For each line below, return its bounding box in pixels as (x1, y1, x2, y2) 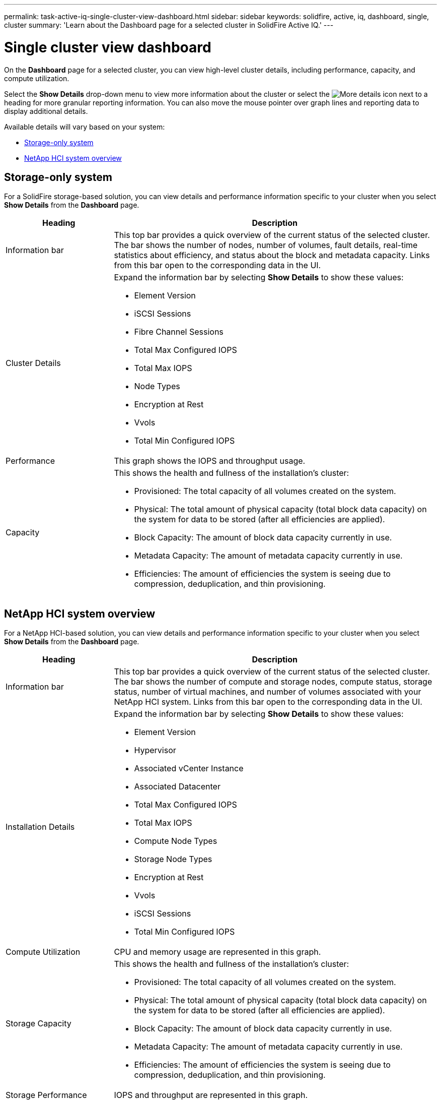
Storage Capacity (6, 1018, 71, 1029)
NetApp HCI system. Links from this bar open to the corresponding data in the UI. (114, 697, 422, 707)
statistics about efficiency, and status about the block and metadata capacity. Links (114, 250, 430, 261)
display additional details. (4, 106, 88, 115)
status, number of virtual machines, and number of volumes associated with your (114, 687, 421, 697)
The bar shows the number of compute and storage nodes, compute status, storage (114, 677, 432, 687)
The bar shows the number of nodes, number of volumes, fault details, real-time (114, 240, 418, 251)
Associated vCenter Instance (134, 763, 244, 774)
